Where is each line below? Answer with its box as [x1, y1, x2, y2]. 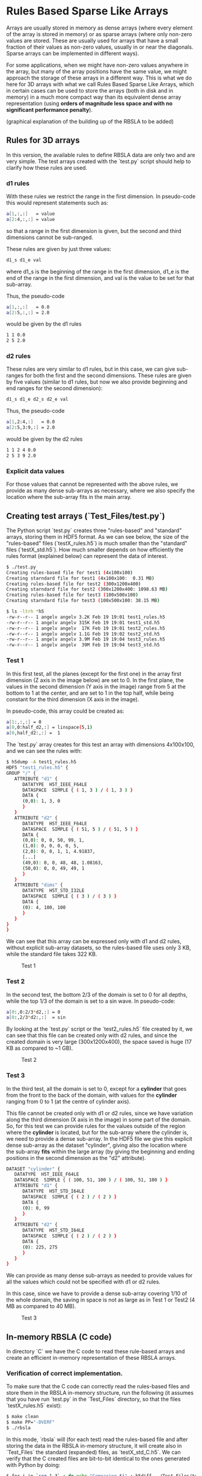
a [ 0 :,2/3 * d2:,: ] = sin [6, 1014, 66, 1021]
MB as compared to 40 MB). [6, 1303, 76, 1310]
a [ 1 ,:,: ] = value [6, 211, 55, 217]
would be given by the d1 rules [6, 320, 82, 327]
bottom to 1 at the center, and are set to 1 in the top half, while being [6, 689, 174, 696]
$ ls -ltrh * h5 [6, 609, 44, 615]
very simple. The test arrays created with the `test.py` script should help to [6, 158, 191, 165]
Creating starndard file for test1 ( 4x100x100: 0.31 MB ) [6, 575, 155, 581]
